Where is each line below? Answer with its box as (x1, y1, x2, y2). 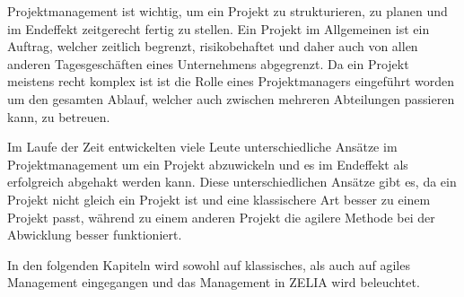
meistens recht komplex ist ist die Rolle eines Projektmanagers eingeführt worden (7, 72, 455, 91)
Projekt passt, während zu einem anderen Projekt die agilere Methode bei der (7, 207, 435, 226)
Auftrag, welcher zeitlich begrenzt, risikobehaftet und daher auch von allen (7, 37, 418, 56)
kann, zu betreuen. (7, 107, 110, 126)
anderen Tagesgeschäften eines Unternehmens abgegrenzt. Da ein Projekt (7, 54, 409, 73)
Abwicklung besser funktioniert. (7, 225, 182, 244)
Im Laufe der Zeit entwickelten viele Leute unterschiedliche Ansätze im (7, 137, 398, 156)
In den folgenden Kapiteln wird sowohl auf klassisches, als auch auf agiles (7, 255, 410, 274)
